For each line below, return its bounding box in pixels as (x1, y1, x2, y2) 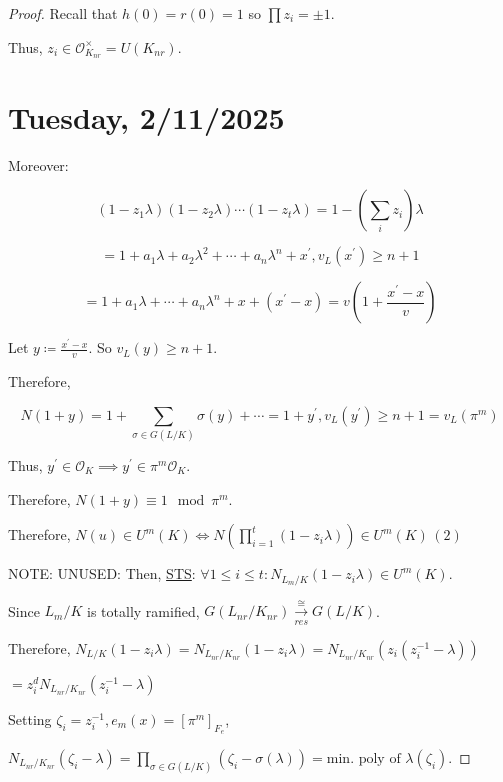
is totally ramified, (87, 600, 200, 621)
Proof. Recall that (8, 3, 118, 23)
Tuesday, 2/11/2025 (8, 96, 285, 137)
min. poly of (326, 752, 401, 767)
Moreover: (8, 154, 69, 175)
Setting (8, 708, 52, 729)
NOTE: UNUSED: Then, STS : (8, 563, 196, 584)
